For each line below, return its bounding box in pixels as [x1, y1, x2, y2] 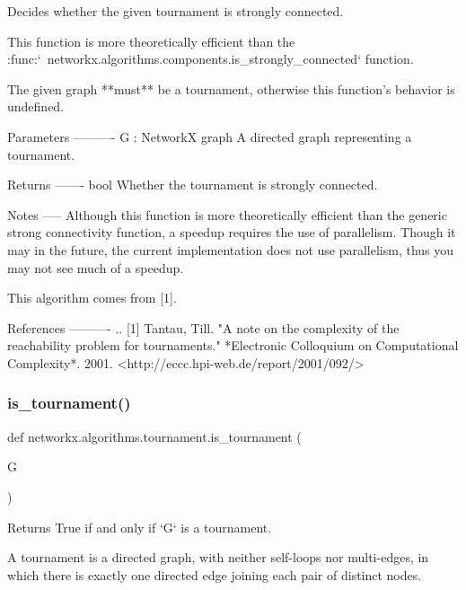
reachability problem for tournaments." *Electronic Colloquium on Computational [7, 336, 459, 355]
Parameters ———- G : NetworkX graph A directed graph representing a [7, 127, 412, 145]
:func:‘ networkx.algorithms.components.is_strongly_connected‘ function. [7, 49, 414, 68]
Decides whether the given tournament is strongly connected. [7, 2, 344, 20]
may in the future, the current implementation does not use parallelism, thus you [7, 240, 454, 259]
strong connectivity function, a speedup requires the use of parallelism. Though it [7, 223, 456, 242]
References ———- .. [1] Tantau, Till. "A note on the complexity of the [7, 318, 400, 337]
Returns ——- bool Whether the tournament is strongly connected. [7, 175, 378, 194]
